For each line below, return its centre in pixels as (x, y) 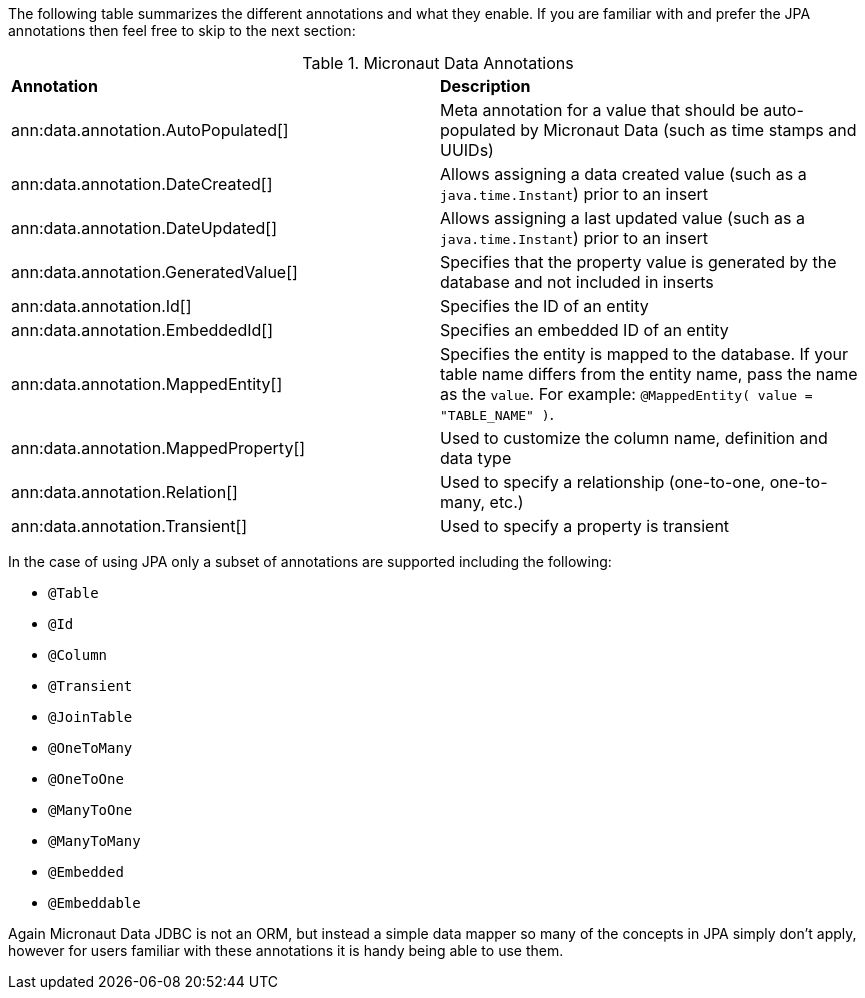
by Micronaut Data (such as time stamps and (688, 130)
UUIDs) (467, 150)
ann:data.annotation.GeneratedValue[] (154, 272)
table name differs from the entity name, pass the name (649, 374)
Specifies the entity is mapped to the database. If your (644, 354)
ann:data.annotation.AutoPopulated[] (150, 130)
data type (476, 458)
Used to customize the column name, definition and (634, 438)
